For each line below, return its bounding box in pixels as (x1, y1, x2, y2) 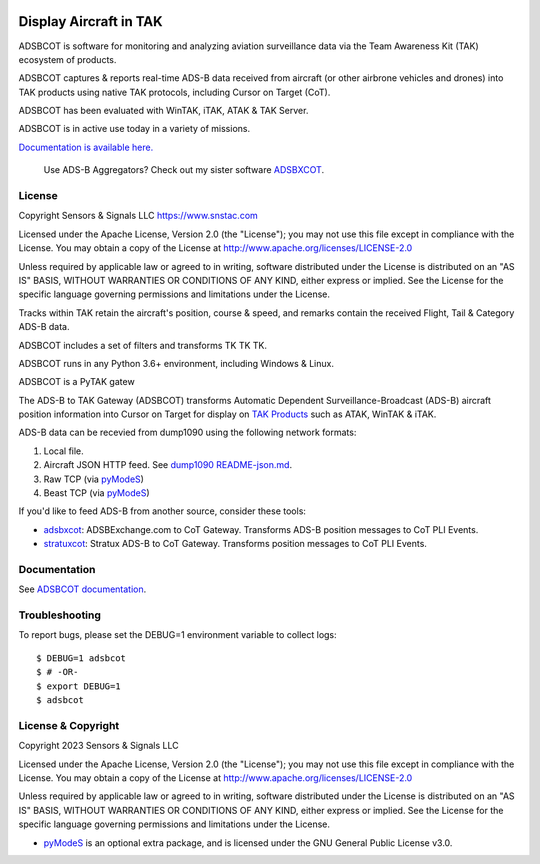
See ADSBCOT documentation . (18, 583, 147, 595)
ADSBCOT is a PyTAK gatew (18, 376, 135, 388)
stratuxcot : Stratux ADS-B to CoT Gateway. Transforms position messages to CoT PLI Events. (43, 538, 427, 550)
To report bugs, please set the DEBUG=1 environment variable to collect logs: (18, 629, 337, 641)
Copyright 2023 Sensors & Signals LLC (18, 740, 179, 752)
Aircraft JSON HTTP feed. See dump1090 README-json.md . (43, 459, 293, 471)
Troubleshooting (18, 608, 102, 622)
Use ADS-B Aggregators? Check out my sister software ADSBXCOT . (43, 164, 325, 176)
